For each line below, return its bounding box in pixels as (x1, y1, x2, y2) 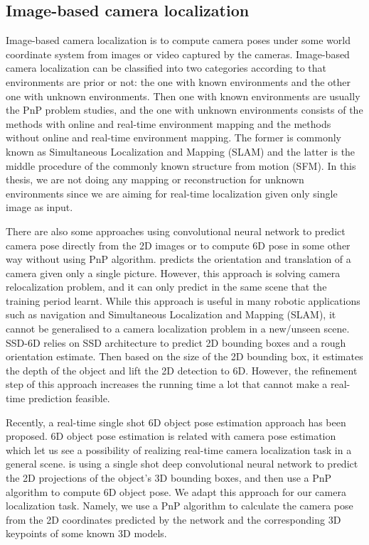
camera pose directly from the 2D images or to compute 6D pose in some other (6, 237, 351, 252)
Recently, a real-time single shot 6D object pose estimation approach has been (6, 414, 346, 429)
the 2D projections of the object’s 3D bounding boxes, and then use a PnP (6, 470, 332, 485)
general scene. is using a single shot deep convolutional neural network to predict (6, 456, 358, 471)
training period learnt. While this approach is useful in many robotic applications (6, 293, 360, 308)
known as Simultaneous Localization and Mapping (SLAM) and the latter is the (6, 144, 355, 158)
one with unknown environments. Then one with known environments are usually (6, 88, 360, 103)
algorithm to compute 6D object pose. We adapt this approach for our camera (6, 484, 346, 499)
